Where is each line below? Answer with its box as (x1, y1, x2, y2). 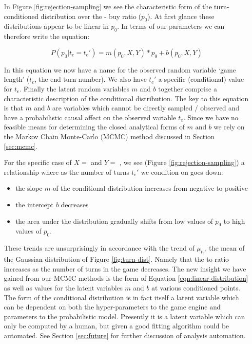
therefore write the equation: (4, 31, 90, 41)
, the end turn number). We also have (34, 74, 147, 84)
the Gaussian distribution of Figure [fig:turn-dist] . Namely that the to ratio (4, 254, 229, 264)
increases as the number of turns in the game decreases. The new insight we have (4, 263, 246, 273)
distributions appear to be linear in (4, 21, 109, 31)
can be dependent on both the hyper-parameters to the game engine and (4, 302, 221, 312)
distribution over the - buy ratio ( (40, 11, 141, 21)
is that (4, 103, 23, 113)
